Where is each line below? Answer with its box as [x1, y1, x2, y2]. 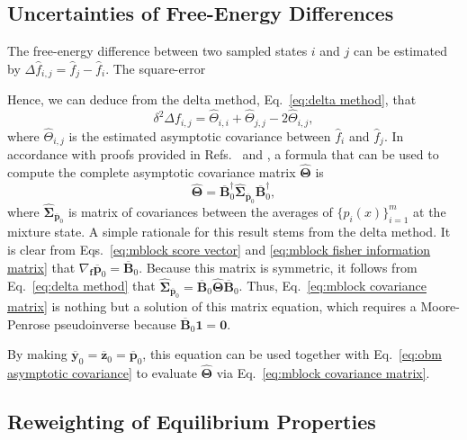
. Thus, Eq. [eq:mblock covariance [238, 276, 427, 295]
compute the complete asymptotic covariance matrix [7, 163, 296, 181]
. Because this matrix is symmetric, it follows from [139, 257, 418, 276]
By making [7, 345, 67, 364]
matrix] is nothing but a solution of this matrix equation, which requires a [7, 296, 417, 315]
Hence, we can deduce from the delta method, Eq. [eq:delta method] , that [7, 90, 417, 109]
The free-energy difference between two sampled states [7, 41, 308, 60]
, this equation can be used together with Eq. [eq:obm [142, 345, 442, 364]
